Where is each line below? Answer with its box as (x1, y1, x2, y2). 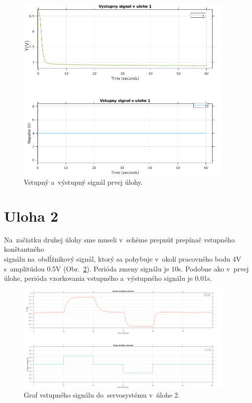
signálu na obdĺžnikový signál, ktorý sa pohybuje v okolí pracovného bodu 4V (4, 253, 242, 264)
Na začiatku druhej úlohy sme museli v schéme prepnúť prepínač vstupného (4, 234, 235, 244)
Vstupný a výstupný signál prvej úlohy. (24, 177, 143, 187)
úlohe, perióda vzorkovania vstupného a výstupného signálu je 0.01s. (4, 273, 212, 283)
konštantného (4, 244, 44, 254)
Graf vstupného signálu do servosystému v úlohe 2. (24, 390, 180, 400)
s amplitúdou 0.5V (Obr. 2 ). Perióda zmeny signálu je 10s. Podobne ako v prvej (4, 263, 249, 273)
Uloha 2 (4, 205, 59, 226)
